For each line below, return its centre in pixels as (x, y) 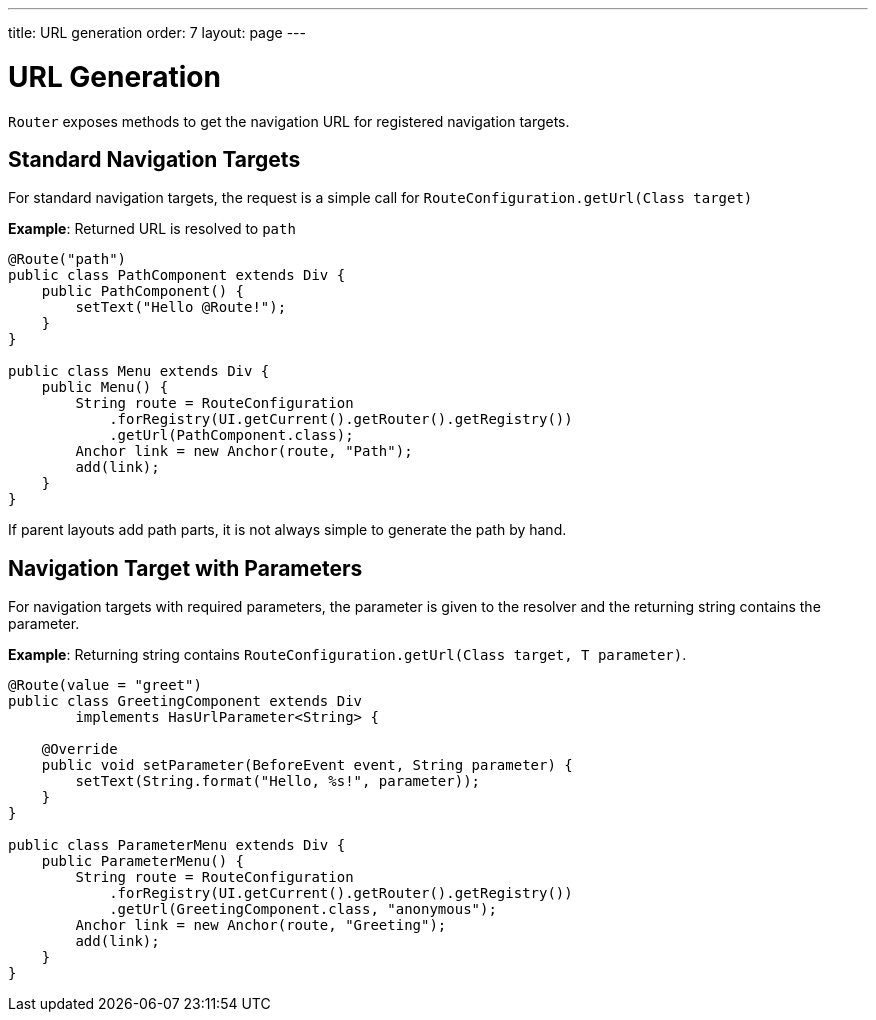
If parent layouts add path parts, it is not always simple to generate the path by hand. (287, 530)
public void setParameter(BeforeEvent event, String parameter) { (307, 765)
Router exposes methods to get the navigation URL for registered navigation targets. (289, 121)
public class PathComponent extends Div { (177, 275)
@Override (79, 749)
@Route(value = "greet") (105, 685)
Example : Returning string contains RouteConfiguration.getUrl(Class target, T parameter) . (347, 655)
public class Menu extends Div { (139, 371)
